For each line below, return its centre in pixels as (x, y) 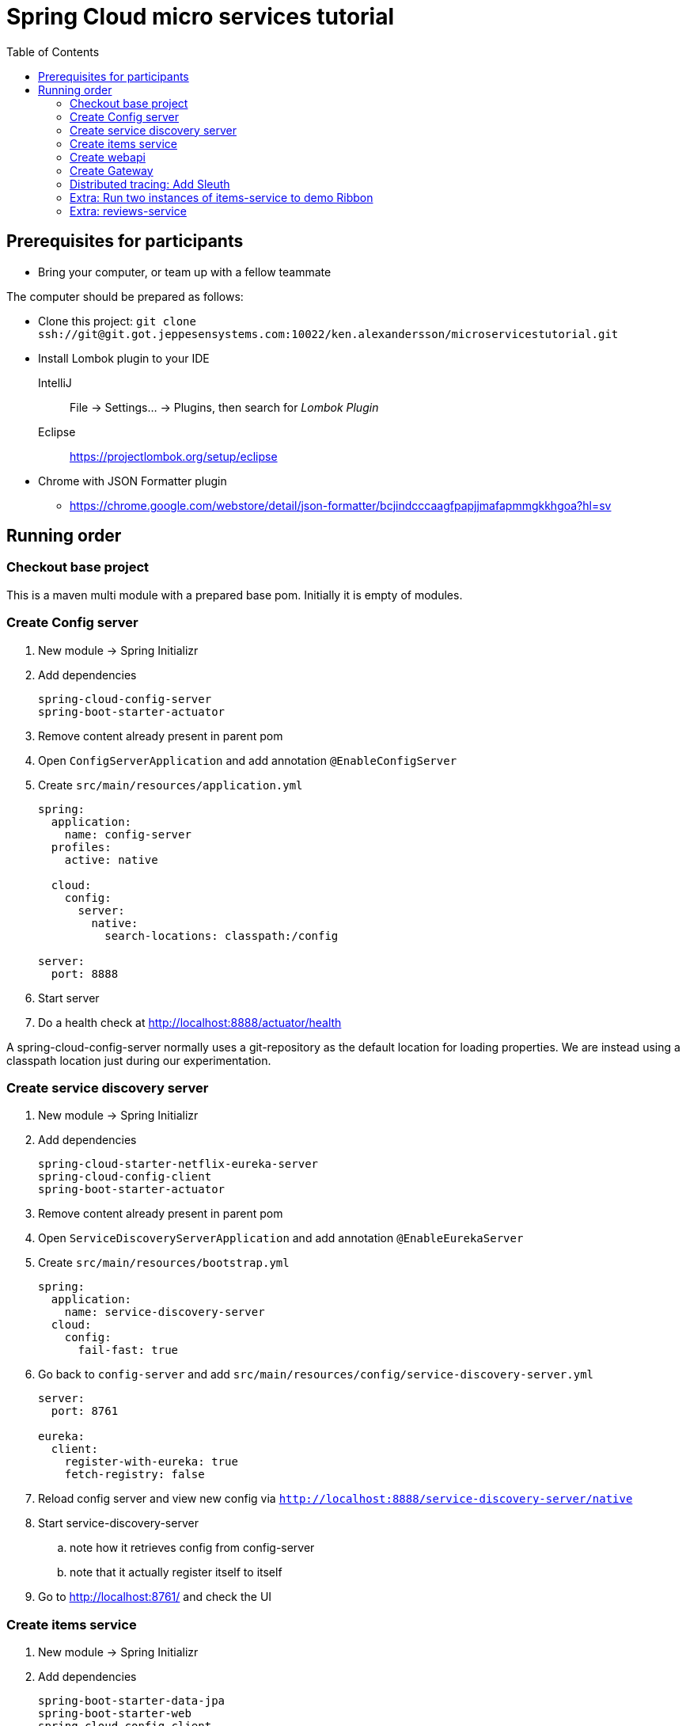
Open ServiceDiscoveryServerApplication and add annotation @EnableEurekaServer (281, 1238)
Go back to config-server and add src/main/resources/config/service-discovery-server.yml (316, 1374)
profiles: (81, 847)
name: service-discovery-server (165, 1312)
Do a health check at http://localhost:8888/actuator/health (190, 1022)
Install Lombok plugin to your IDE (124, 358)
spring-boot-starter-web (115, 1714)
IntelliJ (55, 382)
